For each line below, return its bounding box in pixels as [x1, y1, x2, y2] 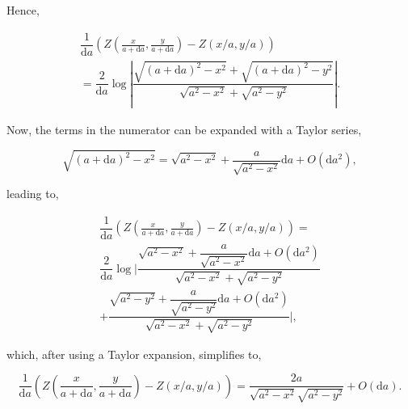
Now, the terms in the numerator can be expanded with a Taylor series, [6, 120, 362, 137]
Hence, [6, 2, 40, 18]
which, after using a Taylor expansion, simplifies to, [6, 345, 262, 362]
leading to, [6, 185, 59, 202]
